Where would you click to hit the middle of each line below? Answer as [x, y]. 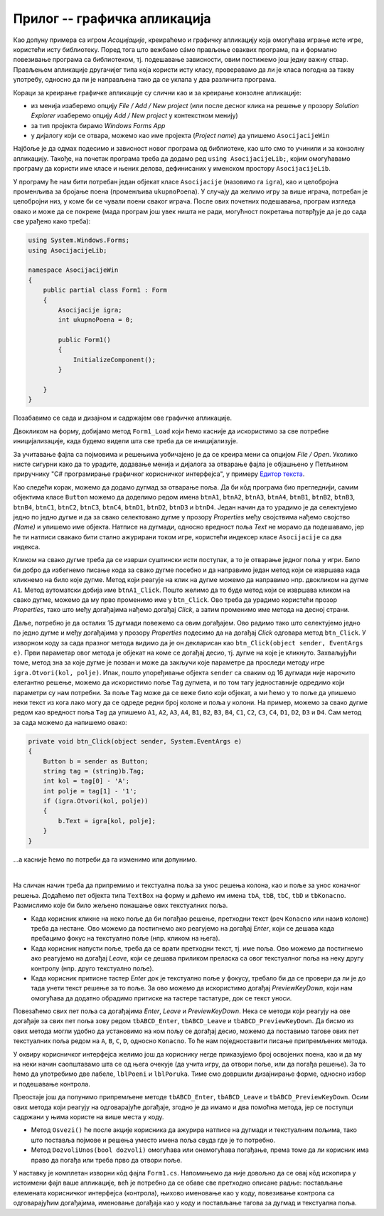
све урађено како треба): [52, 221]
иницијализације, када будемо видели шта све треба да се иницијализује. [126, 441]
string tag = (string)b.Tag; [94, 771]
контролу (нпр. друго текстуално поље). [92, 968]
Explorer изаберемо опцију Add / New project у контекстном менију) [134, 116]
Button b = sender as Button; [96, 761]
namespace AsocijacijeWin [73, 270]
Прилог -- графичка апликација [112, 18]
